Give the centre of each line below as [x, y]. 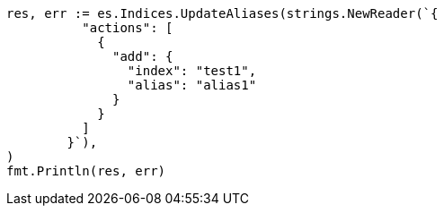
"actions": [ [128, 28]
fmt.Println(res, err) [86, 171]
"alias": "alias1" [192, 85]
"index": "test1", [192, 71]
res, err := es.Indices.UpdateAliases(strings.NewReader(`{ [222, 13]
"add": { [143, 56]
